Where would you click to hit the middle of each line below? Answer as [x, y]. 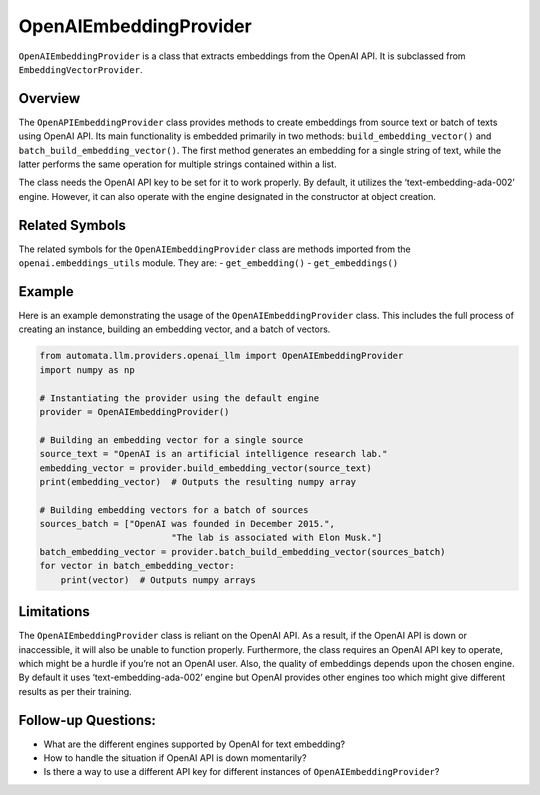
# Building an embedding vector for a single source [171, 439]
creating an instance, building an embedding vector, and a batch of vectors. [174, 329]
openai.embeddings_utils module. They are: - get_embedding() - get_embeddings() [208, 263]
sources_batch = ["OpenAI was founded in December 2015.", [187, 524]
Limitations [54, 611]
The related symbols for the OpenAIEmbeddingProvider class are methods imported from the [214, 249]
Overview [49, 98]
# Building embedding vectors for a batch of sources [174, 509]
